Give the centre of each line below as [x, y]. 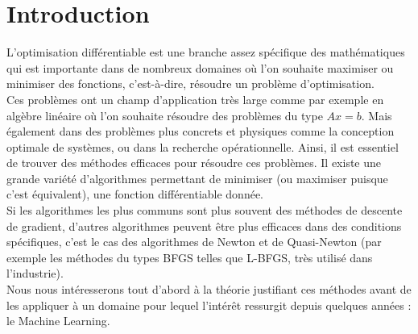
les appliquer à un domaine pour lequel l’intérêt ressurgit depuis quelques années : [209, 305]
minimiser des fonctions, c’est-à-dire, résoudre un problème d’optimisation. [190, 83]
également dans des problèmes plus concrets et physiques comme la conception [201, 131]
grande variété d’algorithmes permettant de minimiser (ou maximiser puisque [197, 178]
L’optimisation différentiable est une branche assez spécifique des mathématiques [206, 52]
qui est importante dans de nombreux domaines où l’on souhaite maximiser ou [200, 67]
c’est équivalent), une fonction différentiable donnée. [135, 194]
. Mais [377, 115]
